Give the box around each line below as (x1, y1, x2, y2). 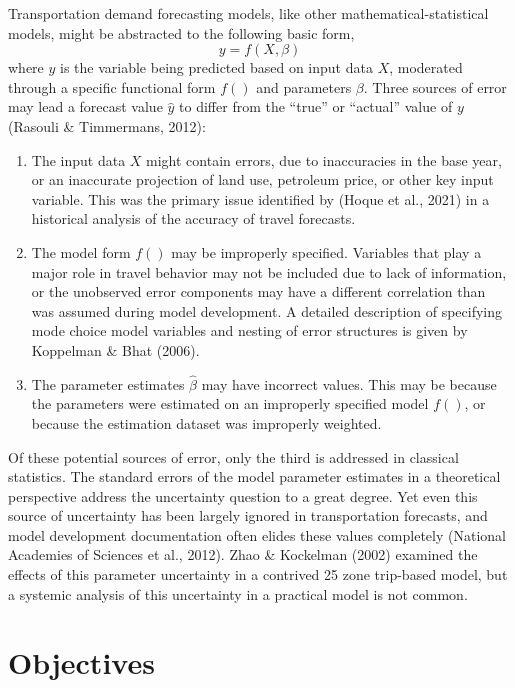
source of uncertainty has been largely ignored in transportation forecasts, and (8, 505, 488, 526)
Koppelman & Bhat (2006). (31, 339, 200, 360)
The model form (31, 241, 131, 262)
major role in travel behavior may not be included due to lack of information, (31, 261, 507, 282)
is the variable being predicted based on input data (60, 57, 373, 78)
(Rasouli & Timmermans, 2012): (8, 115, 206, 136)
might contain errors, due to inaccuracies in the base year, (146, 149, 502, 170)
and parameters (256, 76, 352, 97)
